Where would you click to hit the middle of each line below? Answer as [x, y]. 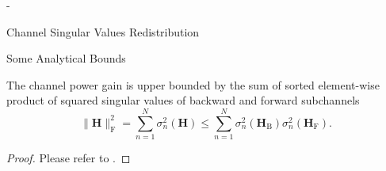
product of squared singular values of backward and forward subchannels [183, 100]
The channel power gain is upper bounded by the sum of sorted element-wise [193, 84]
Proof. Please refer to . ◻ [69, 158]
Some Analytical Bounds [66, 58]
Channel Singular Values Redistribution [103, 31]
